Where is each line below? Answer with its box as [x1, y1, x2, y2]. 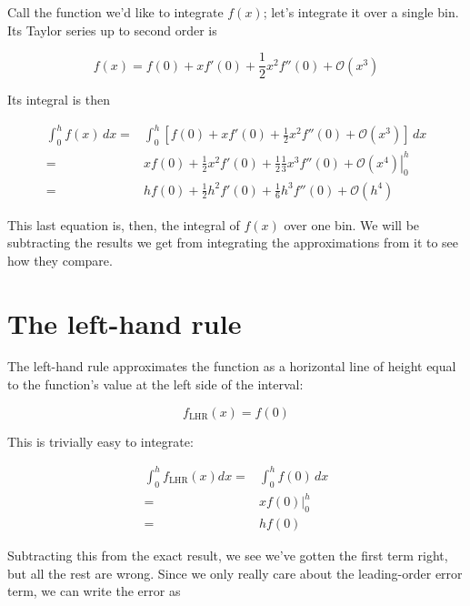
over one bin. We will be [284, 215, 420, 234]
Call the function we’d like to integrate [7, 3, 224, 21]
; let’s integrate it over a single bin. [263, 3, 459, 21]
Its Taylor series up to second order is [7, 20, 217, 39]
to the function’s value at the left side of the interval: [7, 375, 304, 394]
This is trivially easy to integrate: [7, 431, 194, 450]
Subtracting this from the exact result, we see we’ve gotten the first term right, [7, 545, 448, 564]
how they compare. [7, 250, 113, 269]
